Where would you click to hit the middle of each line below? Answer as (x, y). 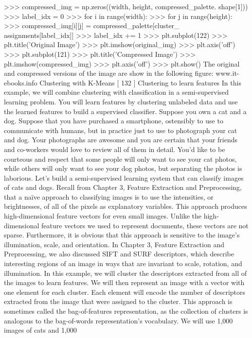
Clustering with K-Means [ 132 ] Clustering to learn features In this (140, 82)
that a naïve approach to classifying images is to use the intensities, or (109, 196)
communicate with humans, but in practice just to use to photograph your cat (121, 130)
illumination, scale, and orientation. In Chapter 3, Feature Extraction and (114, 244)
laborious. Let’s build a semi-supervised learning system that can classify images (124, 177)
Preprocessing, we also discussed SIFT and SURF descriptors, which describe (119, 254)
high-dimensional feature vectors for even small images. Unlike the (103, 216)
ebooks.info (21, 82)
